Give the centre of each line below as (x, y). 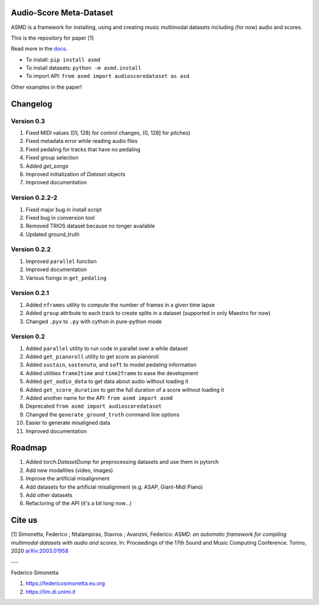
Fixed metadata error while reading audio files (82, 141)
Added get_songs (47, 166)
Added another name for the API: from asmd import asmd (99, 398)
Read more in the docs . (39, 49)
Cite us (24, 520)
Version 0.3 (28, 121)
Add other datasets (49, 495)
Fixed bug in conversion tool (60, 217)
